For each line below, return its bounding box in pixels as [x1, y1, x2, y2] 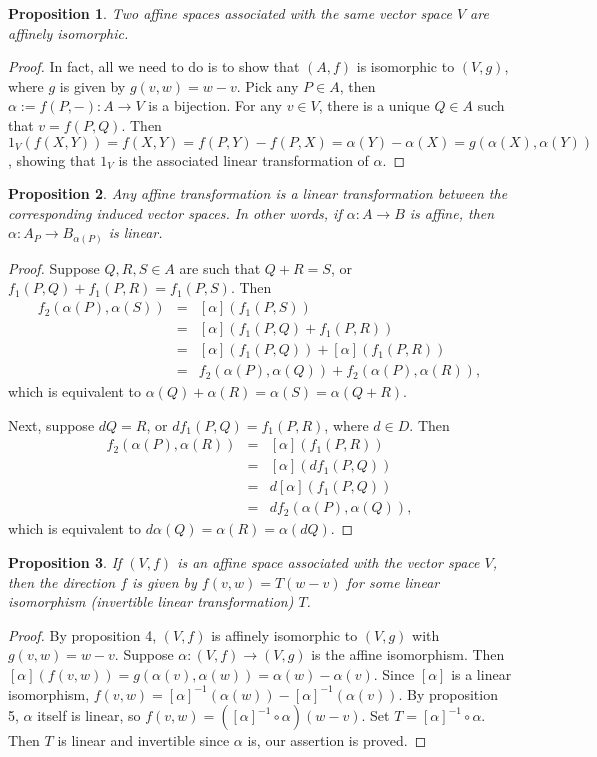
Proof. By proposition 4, [8, 624, 157, 645]
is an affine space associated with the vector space [177, 552, 480, 573]
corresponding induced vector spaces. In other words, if [8, 202, 342, 223]
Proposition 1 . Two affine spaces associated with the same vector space [8, 3, 452, 23]
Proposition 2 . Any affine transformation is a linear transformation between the [8, 183, 508, 204]
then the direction [8, 571, 116, 592]
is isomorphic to [356, 56, 455, 77]
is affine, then [409, 202, 495, 223]
